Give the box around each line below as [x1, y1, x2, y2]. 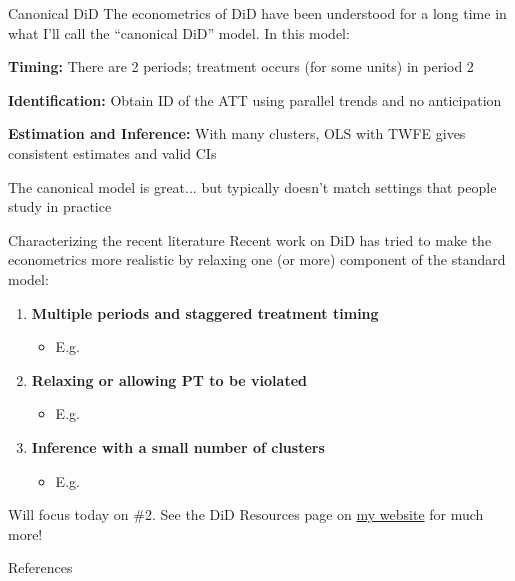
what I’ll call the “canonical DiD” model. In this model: [8, 22, 350, 43]
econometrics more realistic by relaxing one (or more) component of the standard [8, 249, 506, 270]
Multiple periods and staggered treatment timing [31, 302, 379, 323]
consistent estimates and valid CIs [8, 142, 217, 163]
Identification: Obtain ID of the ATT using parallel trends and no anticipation [8, 89, 502, 110]
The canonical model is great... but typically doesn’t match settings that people [8, 176, 497, 197]
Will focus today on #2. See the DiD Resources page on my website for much [8, 504, 484, 525]
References [8, 557, 73, 578]
